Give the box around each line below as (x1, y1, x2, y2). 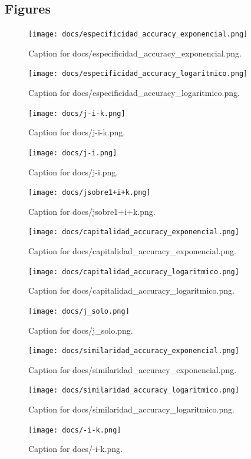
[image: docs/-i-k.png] (28, 425, 121, 434)
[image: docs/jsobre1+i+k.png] (28, 188, 151, 197)
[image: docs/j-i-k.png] (28, 109, 125, 118)
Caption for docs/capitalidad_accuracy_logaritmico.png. (28, 284, 235, 297)
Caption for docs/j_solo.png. (28, 324, 133, 336)
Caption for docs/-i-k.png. (28, 443, 123, 455)
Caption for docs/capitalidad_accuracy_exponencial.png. (28, 245, 236, 257)
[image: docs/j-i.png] (28, 148, 117, 157)
